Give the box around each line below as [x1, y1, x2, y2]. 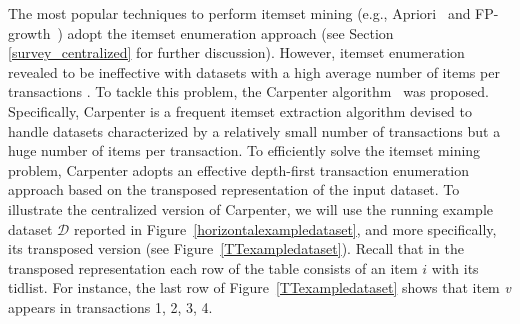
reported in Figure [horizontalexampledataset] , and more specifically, [73, 218, 497, 239]
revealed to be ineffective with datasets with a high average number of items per [8, 61, 500, 82]
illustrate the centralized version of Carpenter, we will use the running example [8, 198, 494, 219]
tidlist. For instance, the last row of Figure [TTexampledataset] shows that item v [8, 277, 511, 298]
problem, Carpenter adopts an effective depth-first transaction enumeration [8, 159, 469, 180]
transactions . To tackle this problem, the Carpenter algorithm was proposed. [8, 81, 489, 102]
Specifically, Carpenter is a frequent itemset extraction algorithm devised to [8, 100, 472, 121]
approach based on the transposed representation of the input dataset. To [8, 179, 460, 200]
